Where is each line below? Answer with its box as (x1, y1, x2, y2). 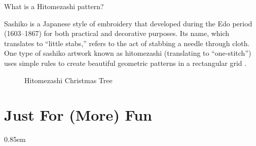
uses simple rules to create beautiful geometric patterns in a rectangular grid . (4, 57, 247, 68)
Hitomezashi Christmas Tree (24, 75, 113, 85)
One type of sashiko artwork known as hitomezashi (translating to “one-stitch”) (4, 48, 251, 58)
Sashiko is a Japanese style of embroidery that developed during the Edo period (4, 18, 252, 28)
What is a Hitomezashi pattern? (4, 1, 104, 11)
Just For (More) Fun (4, 104, 152, 125)
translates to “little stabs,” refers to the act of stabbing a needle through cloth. (4, 38, 250, 48)
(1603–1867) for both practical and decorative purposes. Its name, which (4, 28, 230, 39)
